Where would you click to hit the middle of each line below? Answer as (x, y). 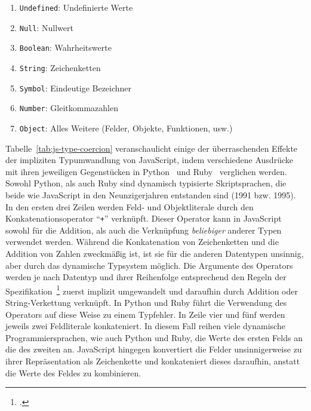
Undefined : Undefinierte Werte (76, 7)
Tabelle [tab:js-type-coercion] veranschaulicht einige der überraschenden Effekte (152, 148)
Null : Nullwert (46, 27)
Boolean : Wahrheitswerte (65, 47)
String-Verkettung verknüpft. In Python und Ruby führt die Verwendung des (146, 303)
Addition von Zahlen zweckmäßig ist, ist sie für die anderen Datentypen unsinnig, (155, 253)
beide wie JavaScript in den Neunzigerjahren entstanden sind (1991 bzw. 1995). (151, 194)
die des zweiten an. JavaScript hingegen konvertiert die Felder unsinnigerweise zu (154, 349)
